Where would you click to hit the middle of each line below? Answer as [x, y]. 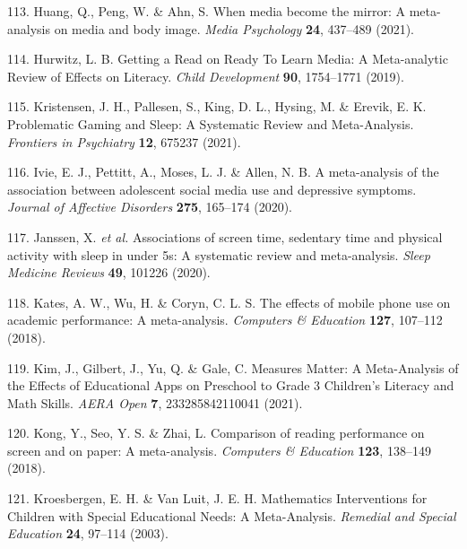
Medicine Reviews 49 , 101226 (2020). [109, 272]
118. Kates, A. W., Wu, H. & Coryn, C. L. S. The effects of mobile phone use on [229, 302]
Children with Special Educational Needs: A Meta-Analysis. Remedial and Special [232, 515]
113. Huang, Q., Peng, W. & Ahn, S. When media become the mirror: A [207, 11]
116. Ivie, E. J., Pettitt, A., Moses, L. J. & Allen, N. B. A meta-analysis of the [223, 172]
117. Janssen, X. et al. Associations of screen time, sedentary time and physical [225, 236]
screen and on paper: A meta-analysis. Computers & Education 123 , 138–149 [219, 450]
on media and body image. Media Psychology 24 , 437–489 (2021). [234, 28]
